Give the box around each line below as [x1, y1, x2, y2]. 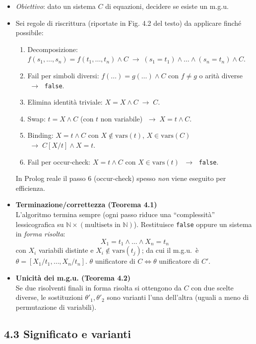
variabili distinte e [38, 245, 94, 255]
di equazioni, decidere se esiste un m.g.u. [105, 1, 229, 11]
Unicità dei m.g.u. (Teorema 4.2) [15, 272, 130, 283]
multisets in [85, 221, 121, 229]
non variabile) [100, 113, 143, 123]
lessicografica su [15, 219, 64, 229]
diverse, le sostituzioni [15, 292, 83, 302]
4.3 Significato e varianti [4, 326, 131, 341]
